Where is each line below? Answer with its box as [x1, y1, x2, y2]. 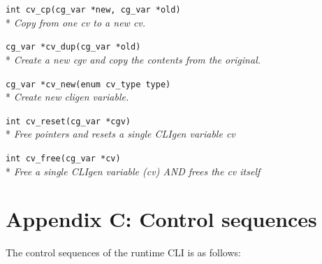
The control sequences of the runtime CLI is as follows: [6, 245, 241, 260]
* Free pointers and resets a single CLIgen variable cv [6, 126, 235, 141]
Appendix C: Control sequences [6, 205, 317, 233]
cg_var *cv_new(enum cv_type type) [6, 79, 171, 89]
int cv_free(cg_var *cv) [6, 154, 121, 163]
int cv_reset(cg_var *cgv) [6, 116, 131, 126]
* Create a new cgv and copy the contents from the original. [6, 52, 261, 66]
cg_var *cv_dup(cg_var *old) [6, 42, 141, 52]
